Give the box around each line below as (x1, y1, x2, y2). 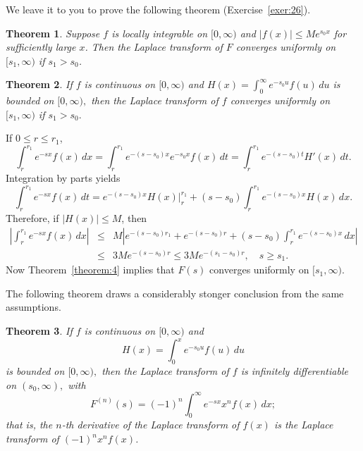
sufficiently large (6, 39, 76, 54)
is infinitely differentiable (240, 363, 348, 378)
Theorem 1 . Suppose (6, 25, 100, 40)
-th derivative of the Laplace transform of (61, 417, 240, 432)
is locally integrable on (111, 25, 208, 40)
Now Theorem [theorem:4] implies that (6, 262, 175, 277)
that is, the (6, 417, 53, 432)
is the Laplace (273, 417, 333, 432)
